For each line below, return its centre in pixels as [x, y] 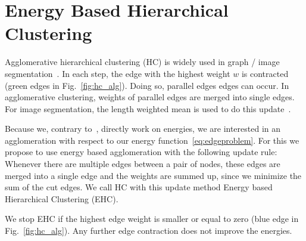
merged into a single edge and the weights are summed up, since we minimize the [153, 175]
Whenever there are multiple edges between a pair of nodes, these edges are [143, 164]
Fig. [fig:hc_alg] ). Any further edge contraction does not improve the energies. [149, 231]
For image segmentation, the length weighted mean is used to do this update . [148, 108]
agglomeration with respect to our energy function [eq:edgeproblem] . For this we [152, 140]
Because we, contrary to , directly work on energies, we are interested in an [143, 129]
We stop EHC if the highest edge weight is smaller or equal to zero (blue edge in [152, 219]
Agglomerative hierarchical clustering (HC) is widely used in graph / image [142, 62]
